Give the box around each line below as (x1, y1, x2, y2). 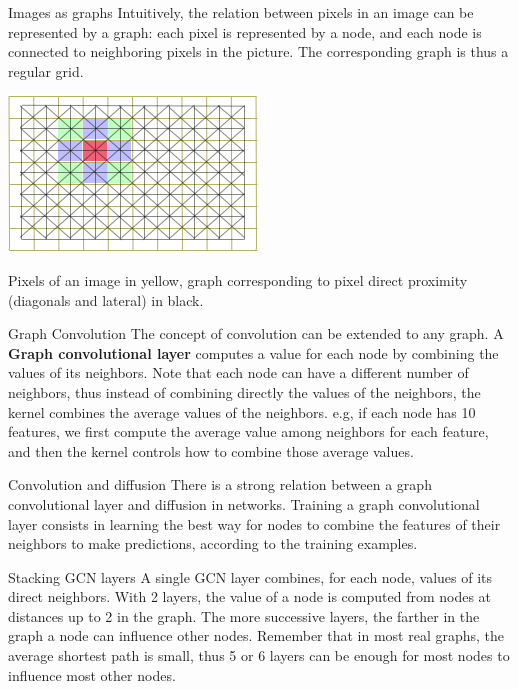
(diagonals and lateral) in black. (8, 289, 204, 310)
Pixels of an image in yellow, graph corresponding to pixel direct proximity (8, 269, 468, 290)
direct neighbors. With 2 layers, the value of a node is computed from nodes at (8, 586, 492, 607)
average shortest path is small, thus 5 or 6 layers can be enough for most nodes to (8, 645, 510, 666)
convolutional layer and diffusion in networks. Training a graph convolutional (8, 493, 480, 514)
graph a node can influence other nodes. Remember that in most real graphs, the (8, 625, 505, 646)
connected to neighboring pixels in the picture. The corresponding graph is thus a (8, 41, 509, 62)
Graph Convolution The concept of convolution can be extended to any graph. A (8, 323, 504, 344)
